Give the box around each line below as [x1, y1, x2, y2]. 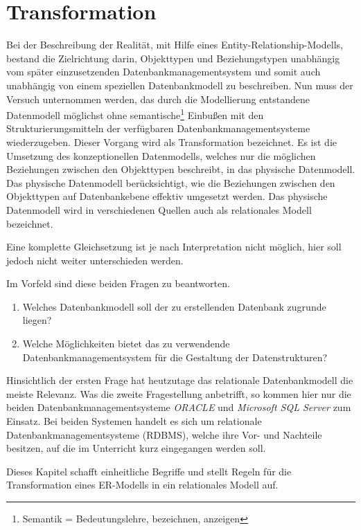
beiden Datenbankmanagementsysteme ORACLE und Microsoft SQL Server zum [6, 400, 351, 414]
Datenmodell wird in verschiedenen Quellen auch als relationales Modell [6, 202, 312, 217]
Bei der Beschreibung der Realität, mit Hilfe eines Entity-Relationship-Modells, [6, 37, 343, 52]
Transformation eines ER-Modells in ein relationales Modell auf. [6, 477, 279, 492]
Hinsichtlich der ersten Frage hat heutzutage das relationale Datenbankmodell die [6, 373, 353, 387]
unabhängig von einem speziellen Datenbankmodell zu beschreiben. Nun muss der [6, 77, 353, 92]
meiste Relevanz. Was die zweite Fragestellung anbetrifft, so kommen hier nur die [6, 386, 351, 401]
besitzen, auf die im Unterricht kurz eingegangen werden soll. [6, 441, 266, 455]
